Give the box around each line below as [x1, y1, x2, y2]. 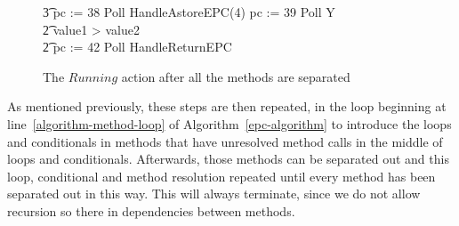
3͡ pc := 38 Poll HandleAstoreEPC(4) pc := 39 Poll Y [43, 3, 335, 20]
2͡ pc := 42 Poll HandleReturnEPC [43, 37, 232, 56]
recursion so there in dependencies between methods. [7, 201, 295, 220]
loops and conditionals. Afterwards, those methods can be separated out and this [7, 149, 449, 168]
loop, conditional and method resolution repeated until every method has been [7, 166, 436, 185]
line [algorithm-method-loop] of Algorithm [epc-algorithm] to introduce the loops [7, 114, 452, 133]
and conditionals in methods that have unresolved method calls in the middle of [7, 132, 443, 150]
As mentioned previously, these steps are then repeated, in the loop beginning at [7, 97, 447, 116]
